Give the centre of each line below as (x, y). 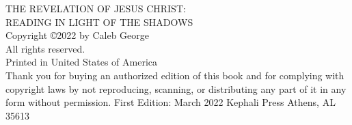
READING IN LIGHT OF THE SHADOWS (99, 22)
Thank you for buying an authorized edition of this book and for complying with (175, 75)
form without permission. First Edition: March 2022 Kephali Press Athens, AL (171, 102)
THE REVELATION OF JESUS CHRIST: (96, 8)
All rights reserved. (45, 48)
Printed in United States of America (82, 62)
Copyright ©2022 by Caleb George (78, 35)
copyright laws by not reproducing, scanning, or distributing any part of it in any (176, 88)
